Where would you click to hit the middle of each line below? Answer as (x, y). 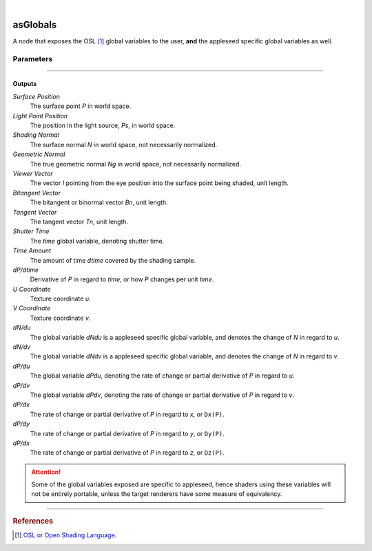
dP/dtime (26, 270)
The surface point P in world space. (81, 106)
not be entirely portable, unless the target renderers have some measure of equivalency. (157, 494)
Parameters (33, 58)
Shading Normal (36, 135)
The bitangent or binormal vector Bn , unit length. (99, 202)
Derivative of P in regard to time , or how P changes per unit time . (122, 279)
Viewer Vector (33, 173)
